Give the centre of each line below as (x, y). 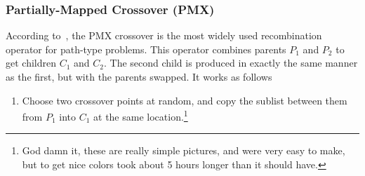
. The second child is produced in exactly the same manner (231, 63)
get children (31, 63)
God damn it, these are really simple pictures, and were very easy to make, (184, 150)
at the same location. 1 (141, 115)
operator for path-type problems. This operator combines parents (146, 49)
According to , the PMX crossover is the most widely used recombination (164, 35)
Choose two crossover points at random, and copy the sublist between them (185, 100)
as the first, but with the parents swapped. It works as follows (139, 76)
